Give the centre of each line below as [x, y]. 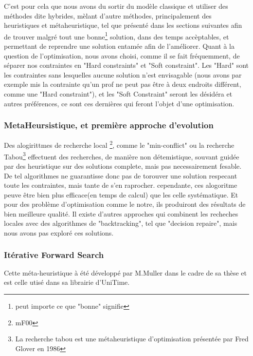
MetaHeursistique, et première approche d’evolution [109, 125]
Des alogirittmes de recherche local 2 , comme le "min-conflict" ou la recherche [119, 144]
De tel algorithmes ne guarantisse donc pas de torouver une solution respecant [121, 175]
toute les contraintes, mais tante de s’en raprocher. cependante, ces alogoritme [121, 185]
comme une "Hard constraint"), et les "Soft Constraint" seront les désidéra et [118, 94]
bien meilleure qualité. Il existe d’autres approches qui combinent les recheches [121, 213]
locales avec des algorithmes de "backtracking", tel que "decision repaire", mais [121, 223]
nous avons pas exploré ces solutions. [59, 233]
